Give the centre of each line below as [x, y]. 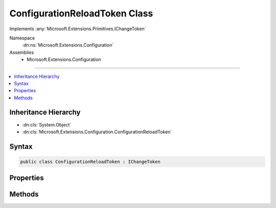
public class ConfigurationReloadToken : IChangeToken [90, 162]
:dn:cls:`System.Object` [47, 124]
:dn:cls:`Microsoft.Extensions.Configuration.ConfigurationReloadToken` [97, 132]
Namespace [22, 38]
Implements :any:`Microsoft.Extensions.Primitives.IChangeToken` [78, 29]
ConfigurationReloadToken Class [81, 13]
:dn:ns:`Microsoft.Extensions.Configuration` [68, 45]
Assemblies [22, 52]
